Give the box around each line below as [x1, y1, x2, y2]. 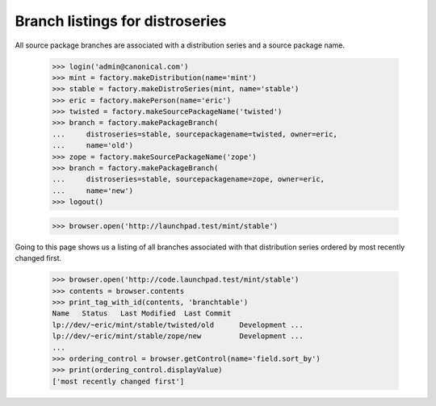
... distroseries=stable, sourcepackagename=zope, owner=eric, [52, 174, 325, 184]
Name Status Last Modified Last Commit [52, 309, 232, 318]
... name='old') [52, 141, 133, 150]
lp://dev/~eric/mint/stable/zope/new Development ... [52, 332, 304, 341]
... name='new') [52, 186, 133, 195]
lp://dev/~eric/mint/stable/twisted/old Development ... [52, 320, 304, 329]
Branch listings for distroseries [15, 12, 227, 30]
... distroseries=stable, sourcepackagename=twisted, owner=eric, [52, 129, 338, 139]
